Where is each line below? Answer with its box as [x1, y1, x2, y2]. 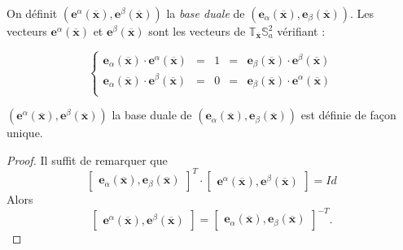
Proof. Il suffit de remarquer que [7, 151, 168, 168]
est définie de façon [300, 106, 396, 123]
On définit [7, 5, 58, 21]
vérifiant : [277, 23, 326, 39]
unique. [7, 124, 43, 141]
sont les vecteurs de [148, 23, 246, 39]
